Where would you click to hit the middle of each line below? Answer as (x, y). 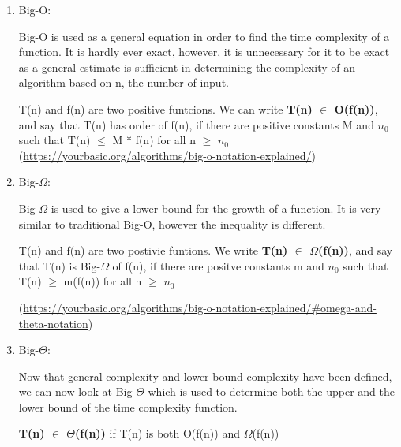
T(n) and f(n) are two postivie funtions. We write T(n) (153, 250)
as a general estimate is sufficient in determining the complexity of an (187, 67)
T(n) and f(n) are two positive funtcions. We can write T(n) (165, 108)
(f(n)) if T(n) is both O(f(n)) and (157, 433)
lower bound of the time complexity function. (128, 406)
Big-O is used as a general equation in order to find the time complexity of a (204, 36)
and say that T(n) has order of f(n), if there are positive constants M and (196, 124)
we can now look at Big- (77, 391)
